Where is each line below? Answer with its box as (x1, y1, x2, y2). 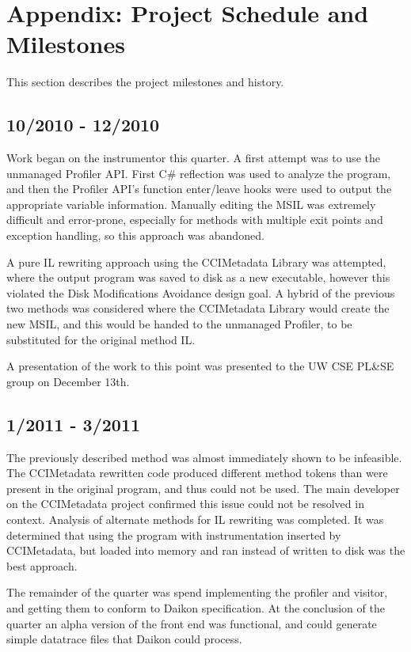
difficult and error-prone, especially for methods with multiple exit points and (6, 211, 383, 228)
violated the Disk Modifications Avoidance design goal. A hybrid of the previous (6, 284, 395, 301)
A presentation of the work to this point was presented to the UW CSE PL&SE (6, 358, 394, 374)
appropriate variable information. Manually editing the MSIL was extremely (6, 195, 376, 212)
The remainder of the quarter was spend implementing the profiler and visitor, (6, 584, 388, 601)
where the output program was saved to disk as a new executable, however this (6, 269, 390, 286)
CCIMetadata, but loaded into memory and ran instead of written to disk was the (6, 542, 405, 559)
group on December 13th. (6, 373, 130, 389)
